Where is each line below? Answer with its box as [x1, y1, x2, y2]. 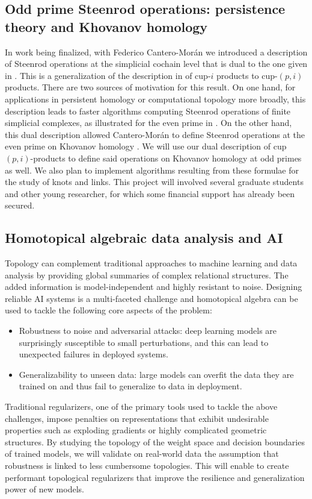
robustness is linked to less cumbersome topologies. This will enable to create [5, 459, 289, 472]
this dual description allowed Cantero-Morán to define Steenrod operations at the [5, 128, 305, 140]
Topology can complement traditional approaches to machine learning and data [5, 257, 298, 269]
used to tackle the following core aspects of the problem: [5, 304, 212, 316]
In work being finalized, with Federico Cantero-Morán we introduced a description [5, 45, 308, 58]
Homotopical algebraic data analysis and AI [5, 228, 283, 247]
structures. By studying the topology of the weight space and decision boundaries [5, 435, 305, 448]
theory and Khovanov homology [5, 17, 208, 36]
